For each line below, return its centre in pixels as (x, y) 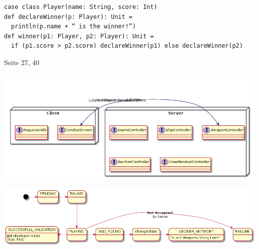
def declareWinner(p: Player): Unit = (68, 17)
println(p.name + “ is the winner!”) (73, 27)
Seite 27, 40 (22, 62)
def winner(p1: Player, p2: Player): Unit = (79, 36)
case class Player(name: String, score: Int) (81, 7)
